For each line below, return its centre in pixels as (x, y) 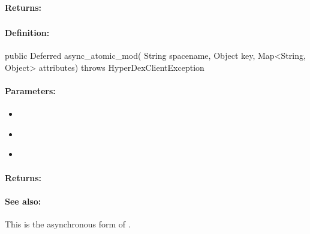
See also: (23, 201)
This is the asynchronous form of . (68, 224)
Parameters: (30, 91)
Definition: (27, 33)
